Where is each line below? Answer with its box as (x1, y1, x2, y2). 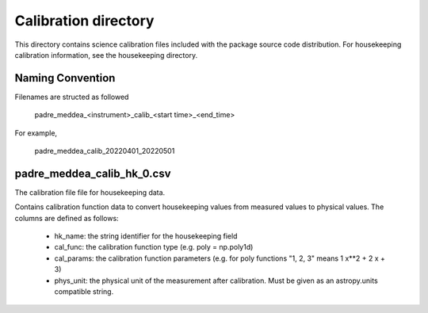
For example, (14, 128, 58, 138)
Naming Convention (14, 71, 116, 85)
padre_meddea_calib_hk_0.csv (14, 166, 171, 180)
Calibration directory (14, 12, 155, 29)
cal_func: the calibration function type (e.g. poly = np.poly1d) (54, 242, 254, 252)
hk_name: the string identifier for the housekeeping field (54, 231, 238, 241)
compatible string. (54, 287, 114, 296)
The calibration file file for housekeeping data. (14, 187, 166, 197)
